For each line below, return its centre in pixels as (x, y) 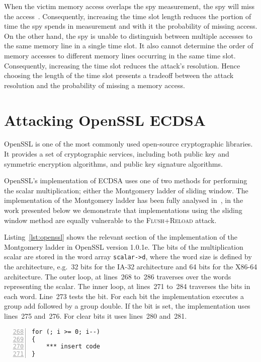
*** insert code (73, 347)
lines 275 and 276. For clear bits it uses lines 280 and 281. (96, 316)
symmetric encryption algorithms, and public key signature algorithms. (113, 163)
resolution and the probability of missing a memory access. (95, 85)
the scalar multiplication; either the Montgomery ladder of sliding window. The (126, 190)
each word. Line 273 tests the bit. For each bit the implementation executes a (124, 296)
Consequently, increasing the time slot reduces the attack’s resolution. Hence (122, 65)
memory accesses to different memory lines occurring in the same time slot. (120, 55)
